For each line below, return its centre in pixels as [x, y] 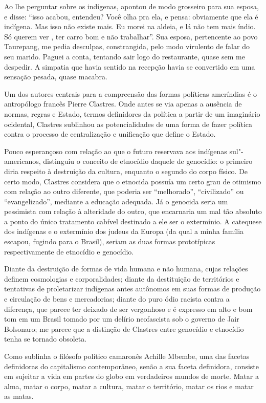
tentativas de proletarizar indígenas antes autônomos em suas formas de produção [132, 289]
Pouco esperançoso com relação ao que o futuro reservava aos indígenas [116, 151]
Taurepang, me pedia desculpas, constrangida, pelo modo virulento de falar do [127, 46]
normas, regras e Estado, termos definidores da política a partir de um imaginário [132, 113]
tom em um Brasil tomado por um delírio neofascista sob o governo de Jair [122, 319]
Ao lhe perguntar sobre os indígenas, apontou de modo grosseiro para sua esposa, [131, 6]
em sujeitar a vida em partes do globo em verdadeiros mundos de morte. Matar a [131, 376]
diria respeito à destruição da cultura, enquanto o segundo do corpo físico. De [126, 171]
